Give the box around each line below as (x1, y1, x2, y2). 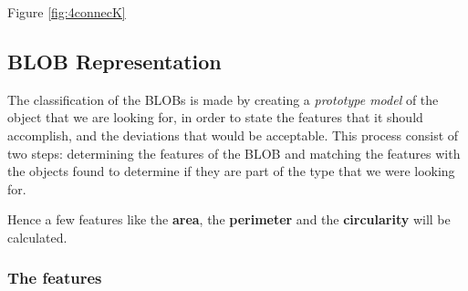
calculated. (7, 227, 68, 246)
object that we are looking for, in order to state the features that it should (7, 108, 423, 127)
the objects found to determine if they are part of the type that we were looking (7, 161, 455, 181)
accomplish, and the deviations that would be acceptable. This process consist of (7, 125, 459, 144)
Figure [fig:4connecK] (7, 3, 126, 21)
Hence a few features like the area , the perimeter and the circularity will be (7, 210, 451, 229)
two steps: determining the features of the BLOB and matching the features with (7, 143, 461, 162)
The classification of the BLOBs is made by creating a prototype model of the (7, 89, 439, 109)
